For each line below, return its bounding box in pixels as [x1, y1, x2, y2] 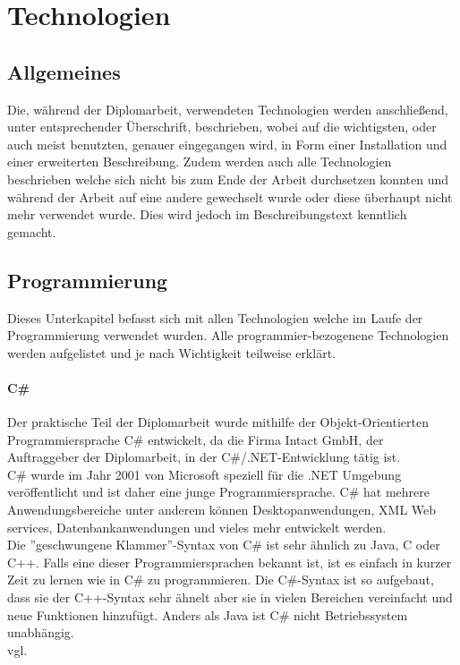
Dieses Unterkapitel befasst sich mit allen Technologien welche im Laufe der [7, 308, 423, 327]
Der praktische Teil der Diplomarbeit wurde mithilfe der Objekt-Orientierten [7, 413, 429, 431]
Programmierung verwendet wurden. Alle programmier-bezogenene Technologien [7, 326, 449, 345]
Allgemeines [7, 57, 121, 85]
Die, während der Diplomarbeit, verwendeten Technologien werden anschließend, [7, 99, 448, 118]
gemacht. [7, 222, 56, 241]
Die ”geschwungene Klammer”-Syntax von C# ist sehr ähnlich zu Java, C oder [7, 535, 440, 554]
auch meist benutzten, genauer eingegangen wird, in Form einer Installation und [7, 134, 447, 153]
